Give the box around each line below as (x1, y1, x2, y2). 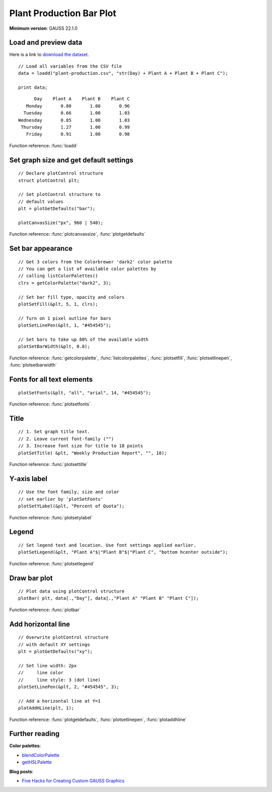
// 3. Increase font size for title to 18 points (18, 443, 144, 449)
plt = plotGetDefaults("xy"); (18, 649, 93, 655)
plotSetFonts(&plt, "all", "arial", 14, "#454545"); (18, 390, 151, 396)
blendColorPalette (22, 752, 60, 758)
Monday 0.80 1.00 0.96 (26, 103, 130, 109)
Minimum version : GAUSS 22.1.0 (9, 25, 78, 31)
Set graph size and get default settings (9, 155, 133, 164)
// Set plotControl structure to (18, 192, 101, 197)
